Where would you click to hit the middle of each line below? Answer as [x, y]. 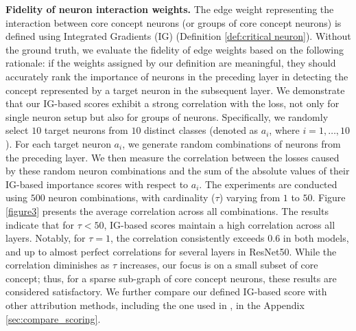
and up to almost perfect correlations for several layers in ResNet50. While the [171, 251]
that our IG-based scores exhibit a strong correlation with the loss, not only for [173, 103]
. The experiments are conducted [268, 184]
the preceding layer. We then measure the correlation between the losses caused [173, 157]
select [17, 130]
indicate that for [40, 224]
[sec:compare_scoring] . [53, 318]
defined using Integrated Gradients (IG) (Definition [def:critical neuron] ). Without [178, 36]
